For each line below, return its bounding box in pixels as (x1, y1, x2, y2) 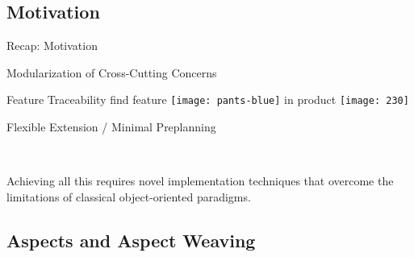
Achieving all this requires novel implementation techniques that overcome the (6, 172, 394, 189)
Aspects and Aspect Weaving (6, 227, 256, 252)
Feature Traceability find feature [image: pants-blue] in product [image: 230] (6, 91, 409, 108)
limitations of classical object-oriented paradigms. (6, 188, 251, 205)
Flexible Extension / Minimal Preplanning (6, 118, 216, 135)
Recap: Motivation (6, 37, 98, 54)
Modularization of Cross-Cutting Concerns (6, 64, 217, 81)
